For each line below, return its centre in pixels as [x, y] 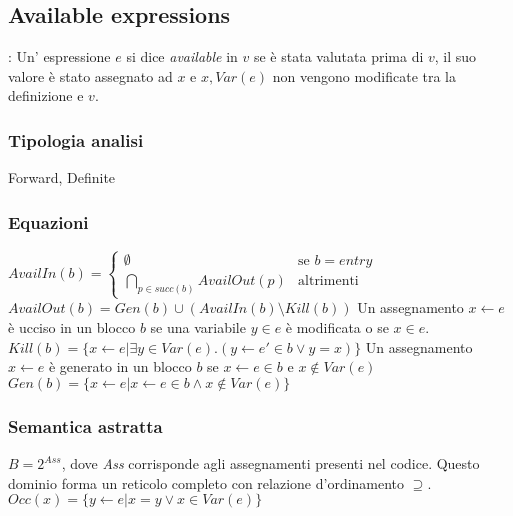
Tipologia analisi [76, 139]
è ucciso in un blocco [72, 327]
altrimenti [328, 281]
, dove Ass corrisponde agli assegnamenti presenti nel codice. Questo [270, 463]
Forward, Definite [62, 177]
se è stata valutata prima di [338, 56]
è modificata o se [337, 327]
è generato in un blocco [120, 366]
